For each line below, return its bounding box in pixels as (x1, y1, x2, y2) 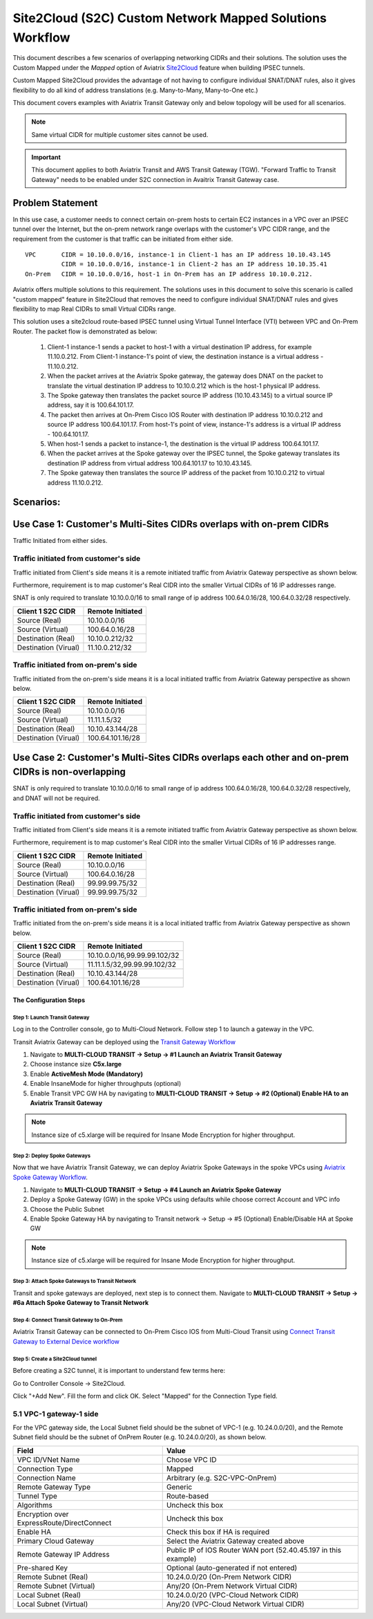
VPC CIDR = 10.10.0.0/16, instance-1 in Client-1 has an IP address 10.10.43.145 (25, 250, 332, 259)
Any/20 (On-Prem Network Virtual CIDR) (166, 1581, 298, 1591)
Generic (166, 1482, 193, 1492)
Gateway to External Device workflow (12, 1337, 120, 1345)
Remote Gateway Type (17, 1482, 91, 1492)
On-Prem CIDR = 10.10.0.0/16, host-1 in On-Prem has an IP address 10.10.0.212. (25, 270, 313, 278)
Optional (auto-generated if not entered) (166, 1563, 298, 1573)
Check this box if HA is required (166, 1527, 270, 1537)
